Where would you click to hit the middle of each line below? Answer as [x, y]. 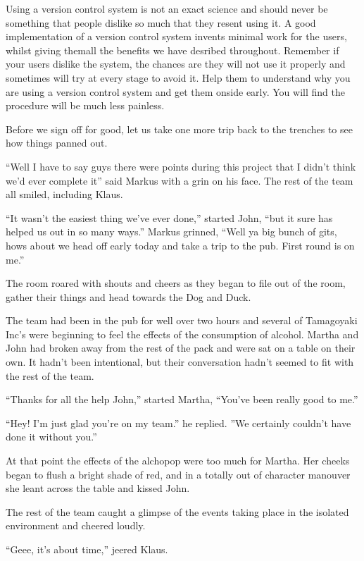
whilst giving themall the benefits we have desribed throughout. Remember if [172, 50]
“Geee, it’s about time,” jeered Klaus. [87, 549]
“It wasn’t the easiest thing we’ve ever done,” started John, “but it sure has [169, 217]
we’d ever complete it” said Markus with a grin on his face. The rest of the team [180, 180]
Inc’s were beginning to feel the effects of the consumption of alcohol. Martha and [182, 334]
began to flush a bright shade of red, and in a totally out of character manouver [178, 474]
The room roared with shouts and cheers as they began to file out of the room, [176, 283]
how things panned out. [57, 143]
